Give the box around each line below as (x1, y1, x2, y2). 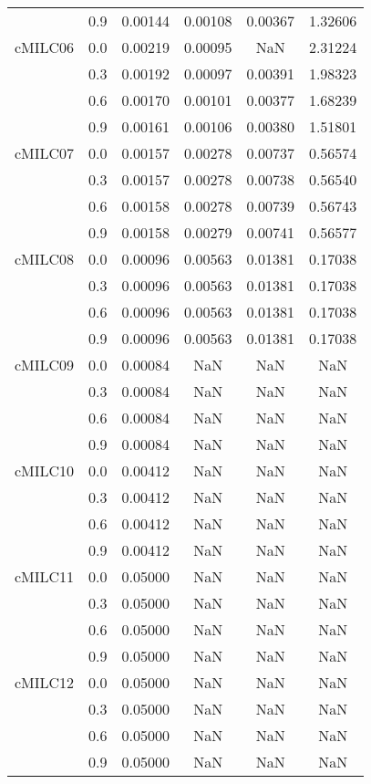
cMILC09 (15, 354, 75, 375)
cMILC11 (15, 566, 75, 587)
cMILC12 (15, 672, 75, 693)
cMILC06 (15, 37, 75, 57)
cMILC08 (15, 248, 75, 269)
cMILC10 (15, 460, 75, 481)
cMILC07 (15, 142, 75, 163)
